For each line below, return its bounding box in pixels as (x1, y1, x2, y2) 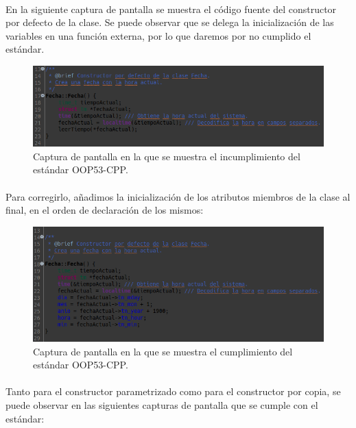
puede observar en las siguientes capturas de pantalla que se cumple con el (5, 398, 318, 412)
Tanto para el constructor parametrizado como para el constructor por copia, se (5, 384, 341, 399)
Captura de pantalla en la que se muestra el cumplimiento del (33, 344, 293, 358)
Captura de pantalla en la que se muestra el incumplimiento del (33, 149, 300, 163)
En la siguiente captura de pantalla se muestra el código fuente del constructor (5, 1, 337, 16)
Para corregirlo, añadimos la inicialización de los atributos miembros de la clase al (5, 189, 351, 203)
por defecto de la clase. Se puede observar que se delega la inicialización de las (5, 15, 334, 29)
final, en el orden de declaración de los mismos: (5, 203, 204, 217)
